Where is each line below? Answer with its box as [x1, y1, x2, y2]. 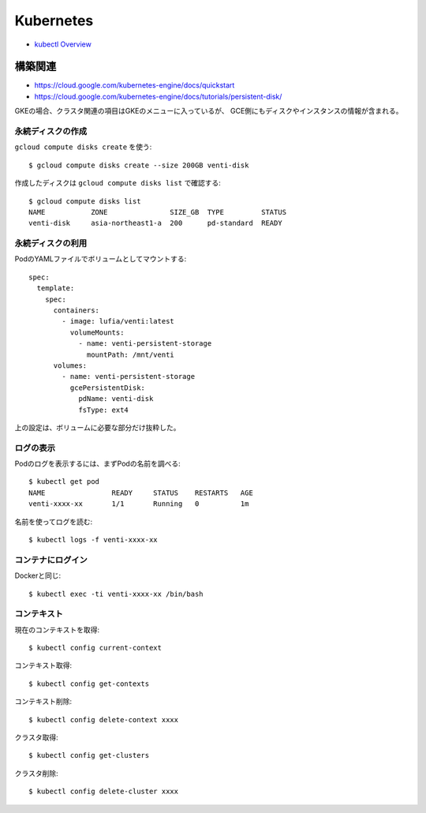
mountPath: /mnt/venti [87, 350, 175, 359]
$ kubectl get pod [28, 478, 100, 486]
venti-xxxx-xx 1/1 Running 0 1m [28, 500, 249, 508]
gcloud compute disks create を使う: [14, 142, 152, 152]
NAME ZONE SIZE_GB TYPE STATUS [28, 208, 287, 216]
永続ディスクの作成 [14, 126, 88, 137]
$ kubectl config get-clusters [28, 751, 150, 760]
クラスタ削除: [14, 768, 58, 777]
